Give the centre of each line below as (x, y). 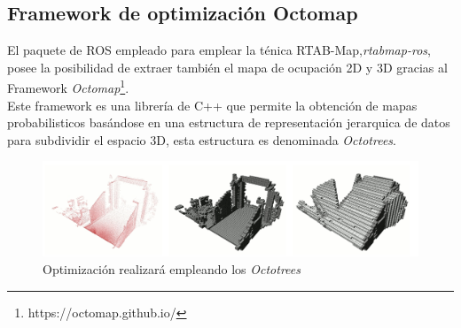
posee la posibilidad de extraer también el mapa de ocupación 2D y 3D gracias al (227, 67)
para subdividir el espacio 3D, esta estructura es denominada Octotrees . (202, 139)
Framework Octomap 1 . (68, 87)
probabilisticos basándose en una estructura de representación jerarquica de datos (229, 122)
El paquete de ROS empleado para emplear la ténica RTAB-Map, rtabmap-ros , (219, 50)
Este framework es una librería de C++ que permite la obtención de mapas (212, 105)
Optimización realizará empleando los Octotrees (172, 269)
